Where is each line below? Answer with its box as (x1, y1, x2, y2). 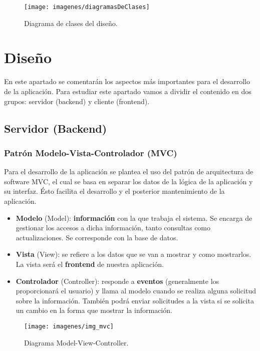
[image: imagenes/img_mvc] (24, 322, 114, 330)
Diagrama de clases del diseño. (24, 18, 118, 28)
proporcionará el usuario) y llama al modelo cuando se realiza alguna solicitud (16, 285, 256, 296)
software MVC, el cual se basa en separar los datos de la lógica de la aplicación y (4, 176, 253, 186)
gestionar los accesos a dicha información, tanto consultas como (16, 222, 211, 233)
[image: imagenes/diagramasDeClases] (24, 4, 150, 11)
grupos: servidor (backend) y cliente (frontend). (4, 96, 150, 106)
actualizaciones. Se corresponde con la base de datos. (16, 232, 178, 242)
